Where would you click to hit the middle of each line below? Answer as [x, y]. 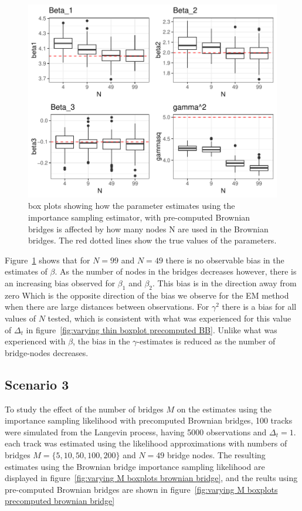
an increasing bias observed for [60, 282]
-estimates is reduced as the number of [206, 341]
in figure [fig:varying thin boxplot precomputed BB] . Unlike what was [152, 329]
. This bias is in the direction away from [225, 282]
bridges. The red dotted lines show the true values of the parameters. [152, 240]
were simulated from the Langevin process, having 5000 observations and [136, 432]
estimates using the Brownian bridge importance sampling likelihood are [135, 466]
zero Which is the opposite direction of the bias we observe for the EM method [147, 295]
